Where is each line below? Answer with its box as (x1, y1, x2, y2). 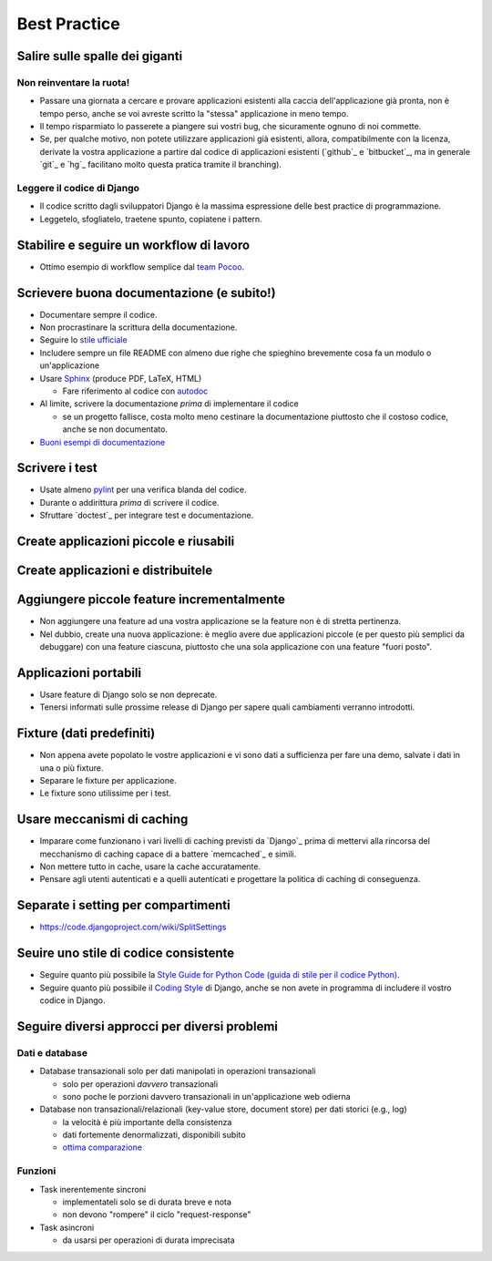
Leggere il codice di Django (16, 182, 140, 195)
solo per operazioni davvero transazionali (62, 1078, 219, 1089)
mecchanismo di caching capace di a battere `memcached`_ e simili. (39, 848, 297, 859)
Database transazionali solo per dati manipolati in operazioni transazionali (39, 1066, 316, 1077)
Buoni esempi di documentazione (39, 436, 166, 447)
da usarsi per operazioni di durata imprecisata (62, 1235, 236, 1246)
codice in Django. (39, 994, 106, 1006)
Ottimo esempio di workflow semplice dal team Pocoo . (39, 261, 245, 272)
